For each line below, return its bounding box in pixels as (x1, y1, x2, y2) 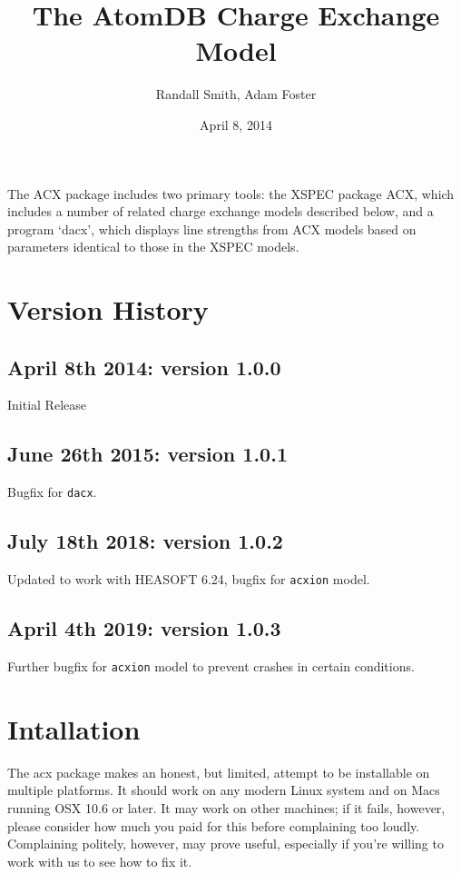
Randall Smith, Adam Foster (155, 84, 317, 104)
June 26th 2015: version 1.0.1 (7, 440, 288, 468)
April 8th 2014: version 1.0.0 (7, 353, 281, 381)
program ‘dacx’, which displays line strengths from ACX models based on (7, 219, 417, 238)
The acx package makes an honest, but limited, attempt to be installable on (7, 762, 430, 781)
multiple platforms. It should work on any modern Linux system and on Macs (7, 780, 440, 800)
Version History (7, 291, 209, 328)
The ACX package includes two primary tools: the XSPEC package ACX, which (7, 184, 455, 203)
